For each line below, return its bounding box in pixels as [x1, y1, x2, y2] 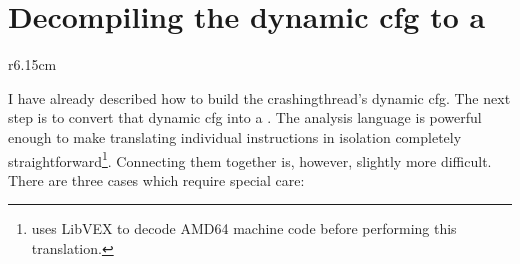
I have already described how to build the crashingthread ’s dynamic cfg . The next [8, 87, 511, 108]
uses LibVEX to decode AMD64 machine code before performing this [31, 218, 457, 239]
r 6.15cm [8, 54, 57, 75]
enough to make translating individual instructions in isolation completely [8, 126, 462, 147]
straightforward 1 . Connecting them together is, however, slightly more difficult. [8, 147, 492, 171]
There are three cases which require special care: [8, 169, 305, 190]
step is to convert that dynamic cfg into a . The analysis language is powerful [8, 107, 482, 128]
